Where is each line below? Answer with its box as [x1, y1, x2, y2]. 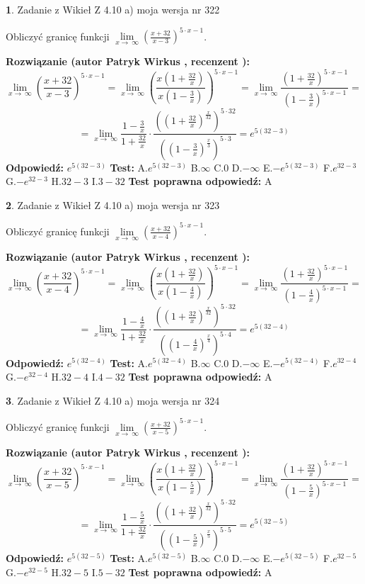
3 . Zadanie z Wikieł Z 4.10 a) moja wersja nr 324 [6, 393, 220, 408]
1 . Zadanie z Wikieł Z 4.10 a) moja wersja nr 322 [6, 2, 220, 16]
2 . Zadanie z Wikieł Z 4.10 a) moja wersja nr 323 [6, 197, 220, 212]
